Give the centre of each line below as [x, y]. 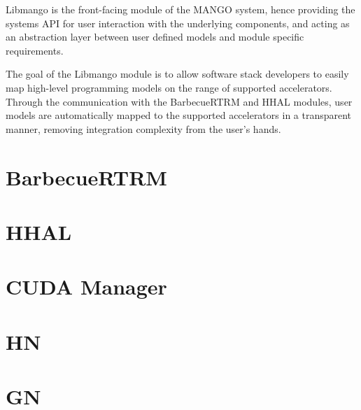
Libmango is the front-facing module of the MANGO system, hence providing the [180, 9]
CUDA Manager [86, 287]
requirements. [35, 50]
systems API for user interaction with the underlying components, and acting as [178, 23]
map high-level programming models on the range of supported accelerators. [169, 87]
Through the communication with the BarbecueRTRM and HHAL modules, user [179, 101]
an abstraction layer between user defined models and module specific [155, 37]
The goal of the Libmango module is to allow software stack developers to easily [177, 74]
